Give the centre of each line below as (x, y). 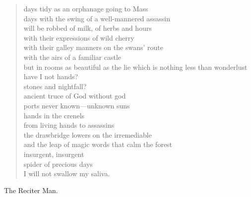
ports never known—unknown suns (77, 105)
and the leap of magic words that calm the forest (98, 144)
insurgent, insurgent (54, 154)
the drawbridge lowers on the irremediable (88, 134)
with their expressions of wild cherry (79, 37)
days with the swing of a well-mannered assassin (97, 18)
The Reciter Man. (31, 190)
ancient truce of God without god (75, 96)
